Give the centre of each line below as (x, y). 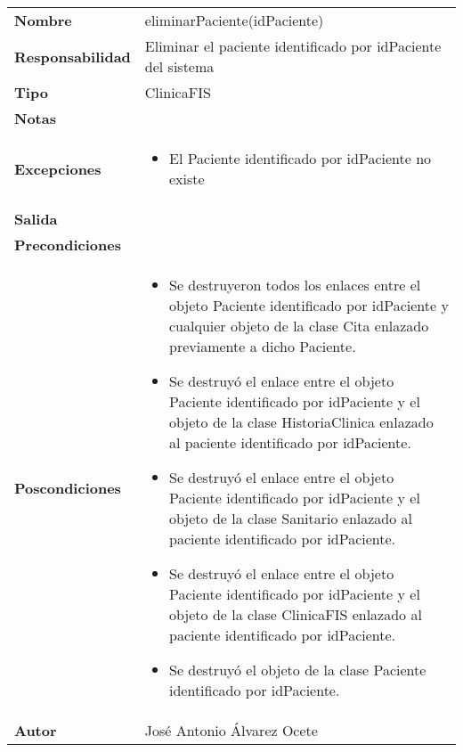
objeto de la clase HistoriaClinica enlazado (301, 422)
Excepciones (58, 168)
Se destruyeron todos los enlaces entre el (295, 285)
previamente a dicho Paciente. (263, 346)
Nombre (43, 20)
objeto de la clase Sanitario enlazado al (291, 518)
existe (187, 179)
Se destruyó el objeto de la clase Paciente (298, 670)
